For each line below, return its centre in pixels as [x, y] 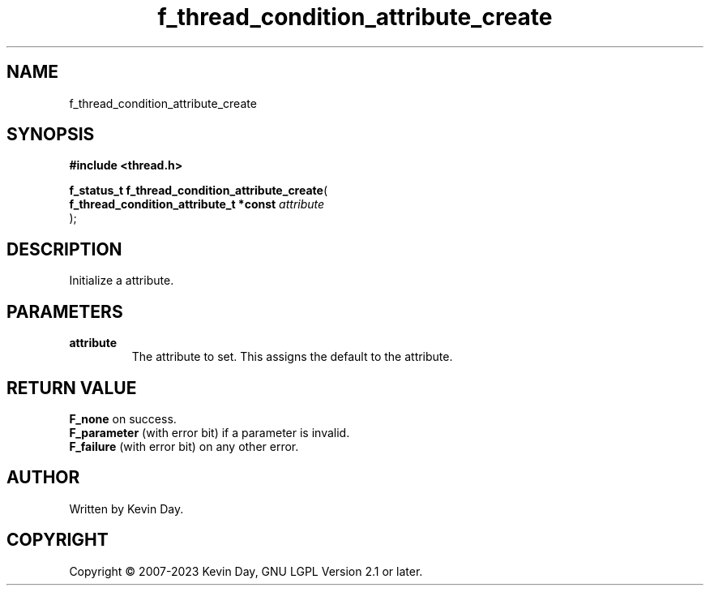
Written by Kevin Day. [126, 508]
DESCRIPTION [64, 249]
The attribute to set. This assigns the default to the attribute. [292, 357]
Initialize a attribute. [122, 281]
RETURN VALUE [72, 388]
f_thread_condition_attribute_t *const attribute [197, 204]
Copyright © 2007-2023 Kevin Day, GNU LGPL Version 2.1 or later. [246, 571]
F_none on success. [123, 418]
